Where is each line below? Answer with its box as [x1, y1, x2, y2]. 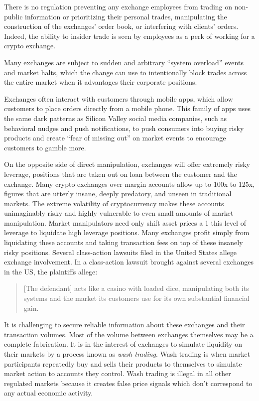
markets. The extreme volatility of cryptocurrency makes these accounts [4, 198, 224, 208]
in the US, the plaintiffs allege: [4, 266, 98, 276]
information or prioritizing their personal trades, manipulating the [25, 11, 227, 21]
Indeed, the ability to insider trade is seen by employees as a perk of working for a [4, 30, 255, 41]
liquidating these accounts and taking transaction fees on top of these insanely [4, 237, 243, 248]
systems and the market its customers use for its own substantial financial [23, 293, 250, 303]
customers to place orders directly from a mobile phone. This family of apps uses [4, 103, 251, 114]
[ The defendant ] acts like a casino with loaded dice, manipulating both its [23, 283, 249, 293]
